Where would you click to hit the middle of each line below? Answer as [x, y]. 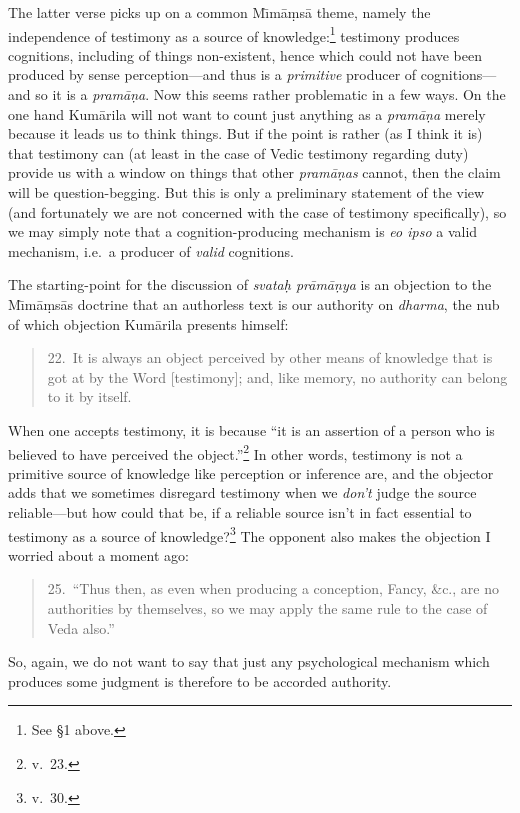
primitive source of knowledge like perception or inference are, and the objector [251, 472]
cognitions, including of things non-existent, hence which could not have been [245, 54]
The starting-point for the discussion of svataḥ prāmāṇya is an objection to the [250, 284]
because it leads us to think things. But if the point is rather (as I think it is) [245, 133]
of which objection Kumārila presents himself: [148, 323]
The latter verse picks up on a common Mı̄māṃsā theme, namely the [219, 12]
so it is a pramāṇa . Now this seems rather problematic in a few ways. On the [270, 94]
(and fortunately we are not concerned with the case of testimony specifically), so [257, 211]
